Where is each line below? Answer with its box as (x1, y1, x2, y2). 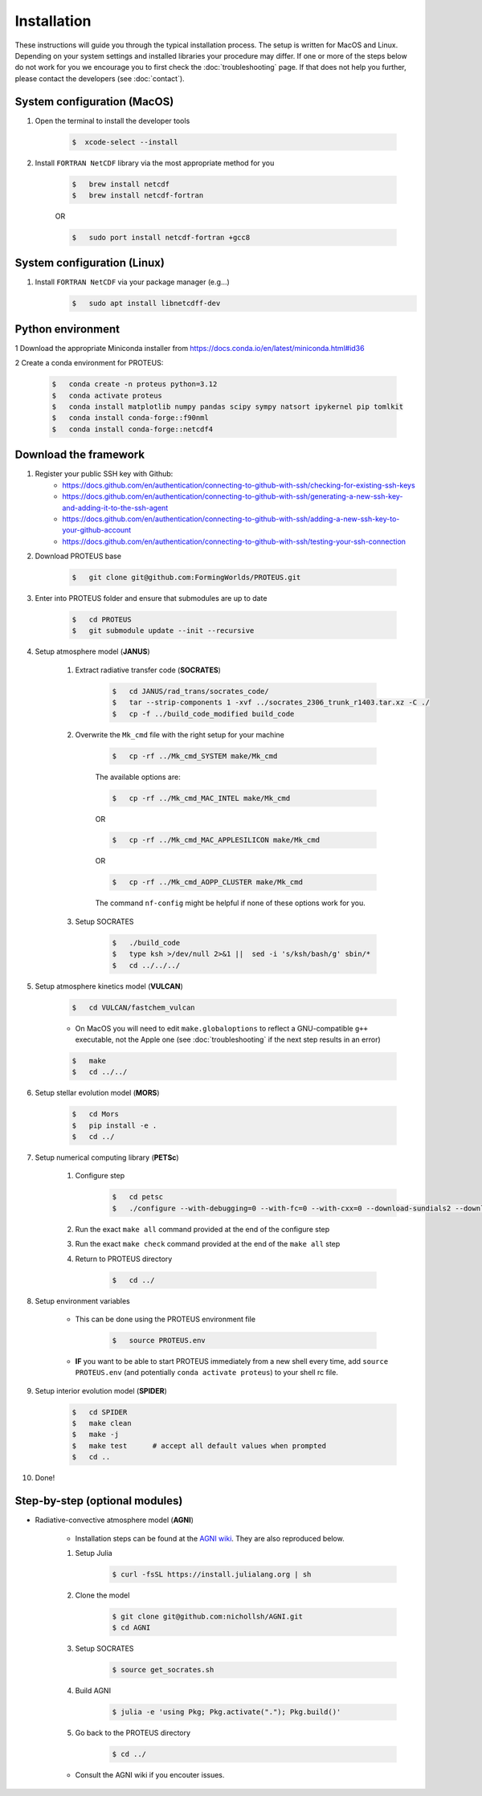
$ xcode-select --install (71, 137, 178, 146)
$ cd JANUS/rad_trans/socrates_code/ (112, 687, 269, 696)
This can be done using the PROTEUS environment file (75, 1314, 256, 1324)
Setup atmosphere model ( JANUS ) (35, 647, 150, 656)
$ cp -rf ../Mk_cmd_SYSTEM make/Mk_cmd (112, 751, 278, 761)
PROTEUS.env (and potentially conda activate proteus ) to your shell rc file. (75, 1368, 339, 1378)
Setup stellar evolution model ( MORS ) (35, 1088, 160, 1098)
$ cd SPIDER (71, 1407, 128, 1417)
